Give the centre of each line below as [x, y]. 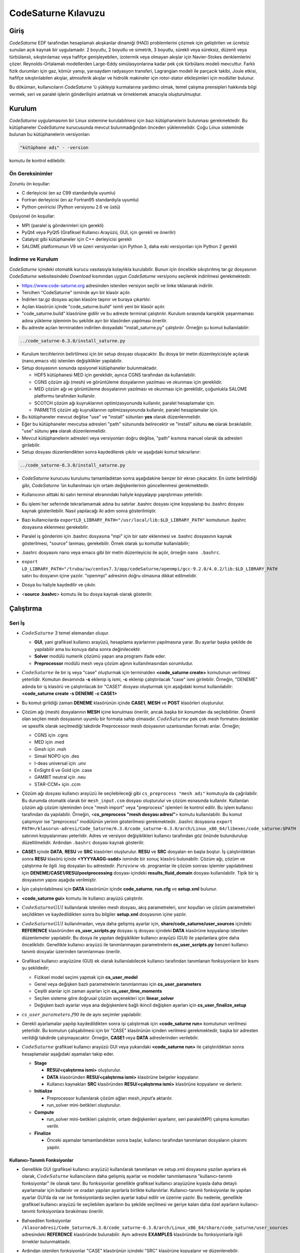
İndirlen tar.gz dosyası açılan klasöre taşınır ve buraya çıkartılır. [86, 299]
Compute [44, 1112]
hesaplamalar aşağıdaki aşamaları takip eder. [68, 1054]
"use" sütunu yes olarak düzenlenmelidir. [64, 431]
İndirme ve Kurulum [34, 259]
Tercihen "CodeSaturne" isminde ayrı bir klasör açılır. [76, 293]
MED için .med [49, 742]
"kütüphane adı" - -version [54, 148]
